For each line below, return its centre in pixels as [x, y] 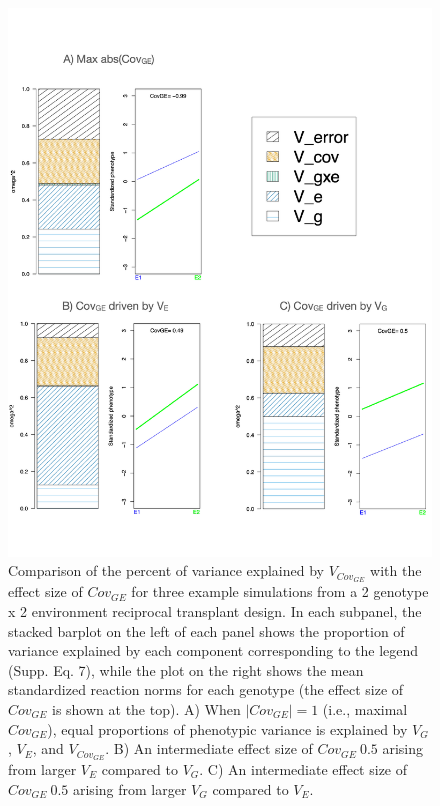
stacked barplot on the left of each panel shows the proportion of [206, 630]
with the [396, 570]
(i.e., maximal [365, 708]
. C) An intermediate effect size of [303, 768]
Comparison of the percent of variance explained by [166, 570]
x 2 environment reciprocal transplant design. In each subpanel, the [215, 610]
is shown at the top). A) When [146, 708]
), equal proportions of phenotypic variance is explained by [227, 728]
